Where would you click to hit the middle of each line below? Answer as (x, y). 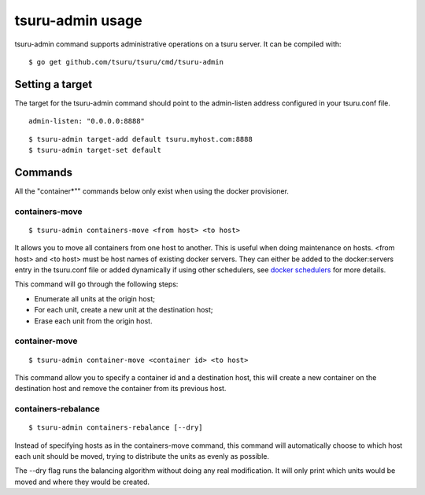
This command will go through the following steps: (96, 284)
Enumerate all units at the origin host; (94, 298)
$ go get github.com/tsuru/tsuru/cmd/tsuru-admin (126, 62)
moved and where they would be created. (82, 482)
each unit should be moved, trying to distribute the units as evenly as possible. (142, 456)
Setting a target (54, 84)
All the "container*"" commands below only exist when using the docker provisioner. (152, 191)
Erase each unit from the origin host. (93, 321)
